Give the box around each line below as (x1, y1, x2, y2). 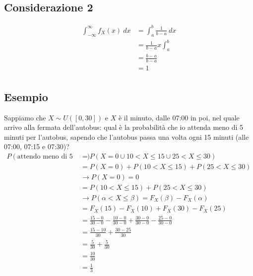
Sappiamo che (4, 112, 46, 122)
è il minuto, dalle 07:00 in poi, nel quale (118, 112, 240, 122)
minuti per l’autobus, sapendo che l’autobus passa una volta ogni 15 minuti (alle (4, 131, 249, 142)
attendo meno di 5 (17, 153, 73, 160)
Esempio (4, 89, 48, 104)
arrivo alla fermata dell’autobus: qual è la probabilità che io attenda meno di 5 (4, 122, 244, 132)
